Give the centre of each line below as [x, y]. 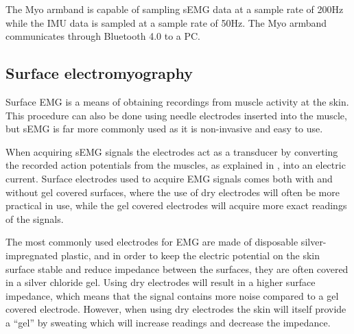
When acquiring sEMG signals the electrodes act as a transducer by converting [172, 151]
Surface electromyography [99, 73]
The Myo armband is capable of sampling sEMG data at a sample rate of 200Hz [175, 9]
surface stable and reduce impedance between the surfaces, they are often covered [177, 269]
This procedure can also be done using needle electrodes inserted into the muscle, [176, 115]
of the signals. [35, 218]
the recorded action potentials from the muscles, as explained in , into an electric [176, 165]
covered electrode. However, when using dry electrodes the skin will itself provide [176, 309]
